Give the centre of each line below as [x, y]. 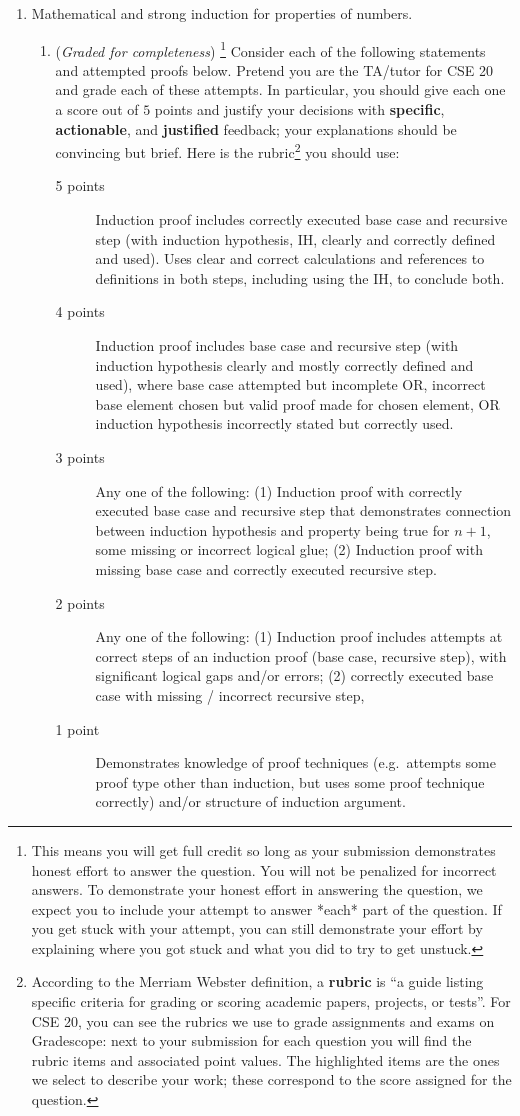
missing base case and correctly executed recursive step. [266, 568]
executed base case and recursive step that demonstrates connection [303, 510]
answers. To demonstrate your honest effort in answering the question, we [257, 889]
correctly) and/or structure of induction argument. [250, 801]
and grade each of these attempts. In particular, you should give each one [280, 89]
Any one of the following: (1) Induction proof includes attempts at [299, 636]
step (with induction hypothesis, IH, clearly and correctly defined [295, 238]
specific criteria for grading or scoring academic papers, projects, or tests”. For [271, 1001]
